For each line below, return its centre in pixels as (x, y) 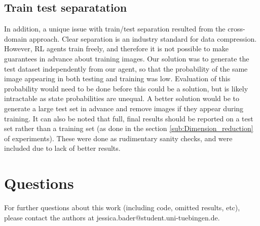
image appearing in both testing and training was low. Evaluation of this (117, 78)
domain (16, 38)
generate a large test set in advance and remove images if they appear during (124, 108)
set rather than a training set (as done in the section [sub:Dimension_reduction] (129, 128)
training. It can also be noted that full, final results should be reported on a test (129, 118)
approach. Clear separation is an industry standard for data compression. (143, 38)
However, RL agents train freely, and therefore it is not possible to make (117, 49)
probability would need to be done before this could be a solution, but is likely (126, 88)
